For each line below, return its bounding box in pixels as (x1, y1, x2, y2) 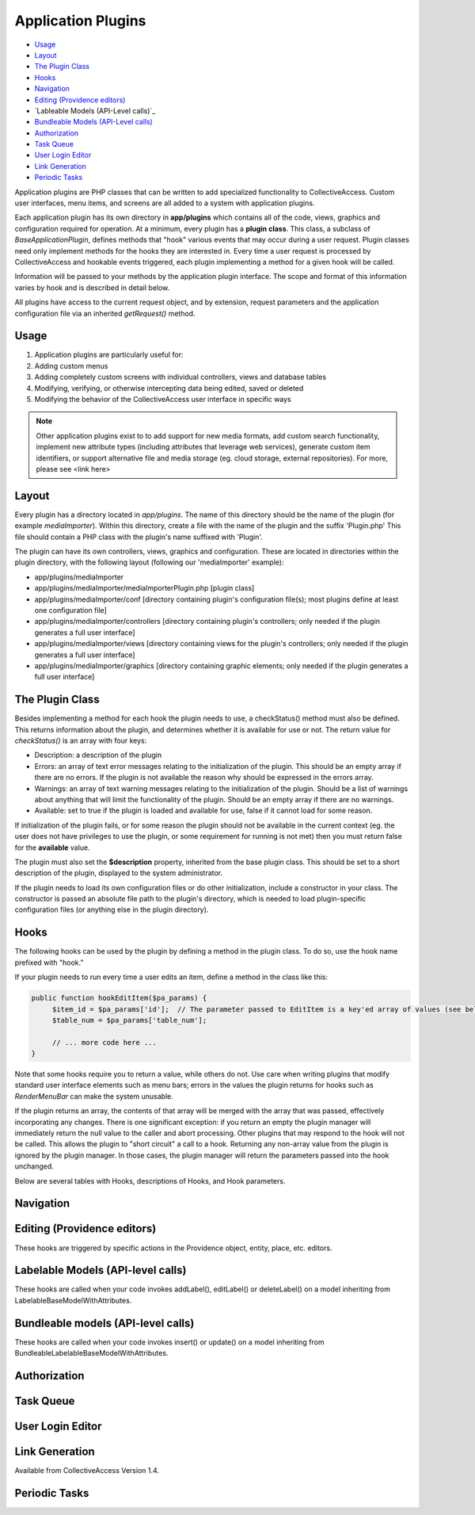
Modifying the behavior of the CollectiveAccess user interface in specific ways (34, 395, 292, 404)
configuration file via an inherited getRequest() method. (14, 308, 196, 318)
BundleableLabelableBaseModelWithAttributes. (14, 1349, 169, 1358)
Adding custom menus (34, 361, 108, 370)
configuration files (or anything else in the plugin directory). (14, 905, 209, 915)
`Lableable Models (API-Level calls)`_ (34, 105, 156, 115)
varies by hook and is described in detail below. (14, 282, 170, 293)
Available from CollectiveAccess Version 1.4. (14, 1466, 160, 1475)
